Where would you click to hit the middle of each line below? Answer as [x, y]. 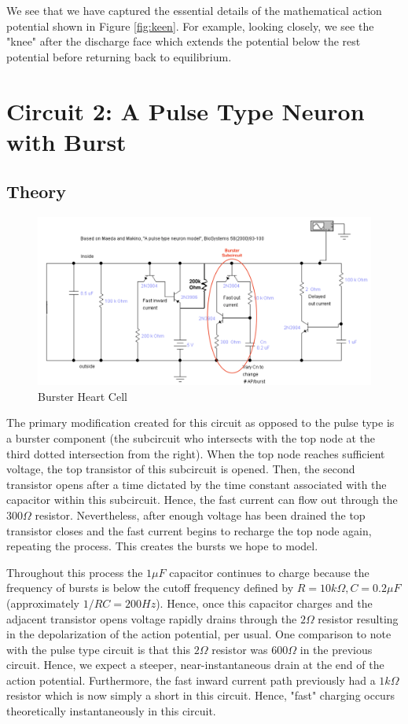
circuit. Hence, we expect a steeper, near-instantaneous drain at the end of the [195, 665]
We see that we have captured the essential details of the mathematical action [194, 10]
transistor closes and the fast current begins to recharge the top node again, [189, 530]
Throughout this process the [75, 572]
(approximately [43, 603]
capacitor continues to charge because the [269, 572]
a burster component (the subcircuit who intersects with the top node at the [191, 437]
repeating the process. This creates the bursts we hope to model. [162, 546]
